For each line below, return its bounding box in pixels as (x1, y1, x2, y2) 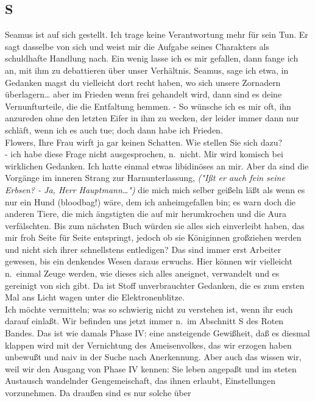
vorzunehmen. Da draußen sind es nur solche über (5, 386, 191, 399)
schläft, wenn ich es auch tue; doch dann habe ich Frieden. (5, 123, 223, 136)
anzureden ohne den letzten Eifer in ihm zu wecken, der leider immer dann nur (5, 112, 299, 124)
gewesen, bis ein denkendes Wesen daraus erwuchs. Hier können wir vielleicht (5, 255, 292, 268)
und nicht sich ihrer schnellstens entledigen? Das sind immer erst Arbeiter (5, 243, 281, 255)
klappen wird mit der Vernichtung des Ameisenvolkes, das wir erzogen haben (5, 338, 292, 351)
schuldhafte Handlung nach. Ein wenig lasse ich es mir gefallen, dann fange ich (5, 52, 299, 65)
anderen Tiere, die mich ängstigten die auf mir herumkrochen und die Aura (5, 207, 286, 220)
